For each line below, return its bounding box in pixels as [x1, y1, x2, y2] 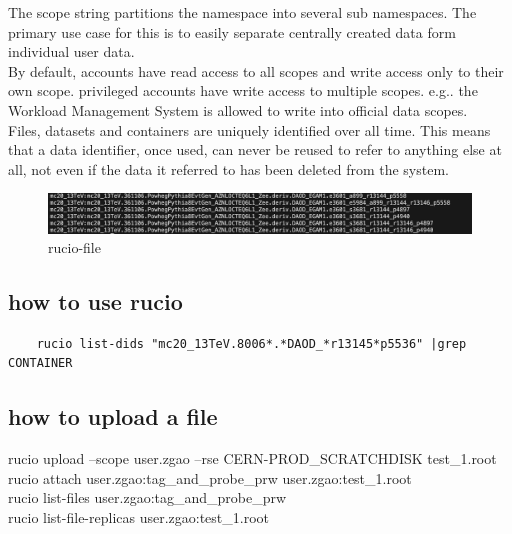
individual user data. [8, 41, 135, 62]
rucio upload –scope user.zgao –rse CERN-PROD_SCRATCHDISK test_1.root [8, 448, 497, 469]
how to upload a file [8, 401, 218, 432]
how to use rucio [8, 286, 183, 317]
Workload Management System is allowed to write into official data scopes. [8, 99, 468, 120]
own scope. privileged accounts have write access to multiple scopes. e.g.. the [8, 80, 478, 101]
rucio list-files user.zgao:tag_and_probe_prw [8, 487, 287, 508]
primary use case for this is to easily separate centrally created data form [8, 21, 456, 42]
